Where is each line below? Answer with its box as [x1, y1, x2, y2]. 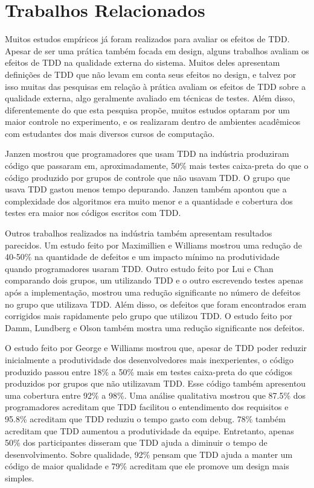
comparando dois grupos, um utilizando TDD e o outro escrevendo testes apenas [5, 274, 304, 287]
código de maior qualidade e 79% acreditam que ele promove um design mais [5, 460, 289, 472]
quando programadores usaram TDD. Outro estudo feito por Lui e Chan [5, 262, 274, 274]
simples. [5, 471, 34, 484]
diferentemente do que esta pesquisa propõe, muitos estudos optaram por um [5, 103, 290, 116]
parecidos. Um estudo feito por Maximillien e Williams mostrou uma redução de [5, 238, 303, 251]
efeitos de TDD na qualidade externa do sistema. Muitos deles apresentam [5, 56, 280, 69]
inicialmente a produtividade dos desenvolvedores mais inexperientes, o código [5, 353, 294, 366]
